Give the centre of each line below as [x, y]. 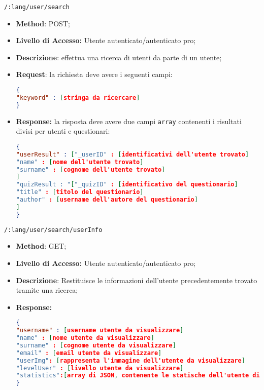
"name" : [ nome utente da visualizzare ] [85, 338]
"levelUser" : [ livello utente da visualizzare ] [100, 368]
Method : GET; [41, 246]
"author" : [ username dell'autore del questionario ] [107, 200]
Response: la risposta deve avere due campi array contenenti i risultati [129, 121]
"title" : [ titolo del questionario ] [80, 192]
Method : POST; [43, 23]
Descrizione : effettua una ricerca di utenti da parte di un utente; [119, 57]
